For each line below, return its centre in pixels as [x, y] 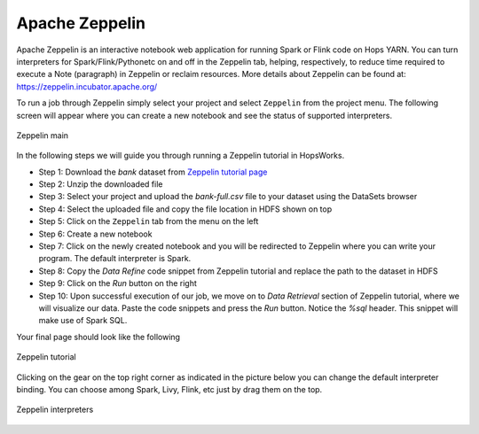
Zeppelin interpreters [55, 410]
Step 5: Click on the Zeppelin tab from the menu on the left [149, 221]
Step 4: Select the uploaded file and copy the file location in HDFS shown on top [185, 209]
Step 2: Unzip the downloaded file [101, 184]
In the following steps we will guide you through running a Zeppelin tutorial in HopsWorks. [181, 156]
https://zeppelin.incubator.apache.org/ [87, 86]
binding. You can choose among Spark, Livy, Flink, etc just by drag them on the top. [169, 389]
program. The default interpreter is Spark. [115, 259]
